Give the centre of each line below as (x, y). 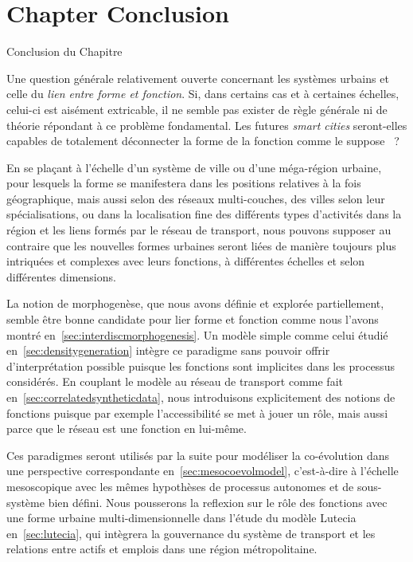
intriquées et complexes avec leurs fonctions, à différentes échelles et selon (186, 261)
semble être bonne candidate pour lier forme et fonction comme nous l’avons (193, 319)
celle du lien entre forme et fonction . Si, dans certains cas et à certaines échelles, (203, 94)
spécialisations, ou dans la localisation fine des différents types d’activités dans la (204, 214)
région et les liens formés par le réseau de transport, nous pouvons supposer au (199, 230)
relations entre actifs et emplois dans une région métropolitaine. (162, 549)
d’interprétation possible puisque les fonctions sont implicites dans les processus (201, 365)
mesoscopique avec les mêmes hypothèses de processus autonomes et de (180, 486)
